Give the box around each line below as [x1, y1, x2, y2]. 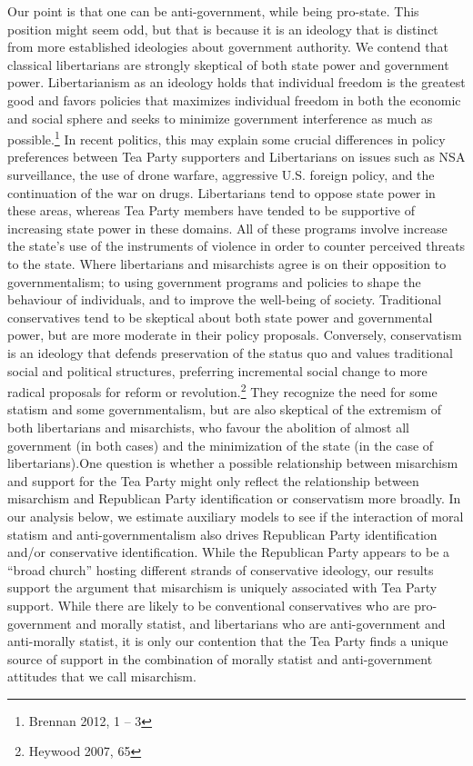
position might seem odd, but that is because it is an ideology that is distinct [7, 19, 438, 38]
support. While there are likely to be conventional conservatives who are [7, 595, 410, 614]
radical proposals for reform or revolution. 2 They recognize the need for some [7, 380, 438, 401]
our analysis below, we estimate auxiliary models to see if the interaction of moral [7, 506, 464, 525]
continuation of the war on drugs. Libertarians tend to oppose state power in [7, 183, 436, 202]
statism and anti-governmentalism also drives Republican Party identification [7, 524, 438, 543]
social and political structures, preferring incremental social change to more [7, 361, 428, 380]
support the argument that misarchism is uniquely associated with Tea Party [7, 578, 438, 597]
